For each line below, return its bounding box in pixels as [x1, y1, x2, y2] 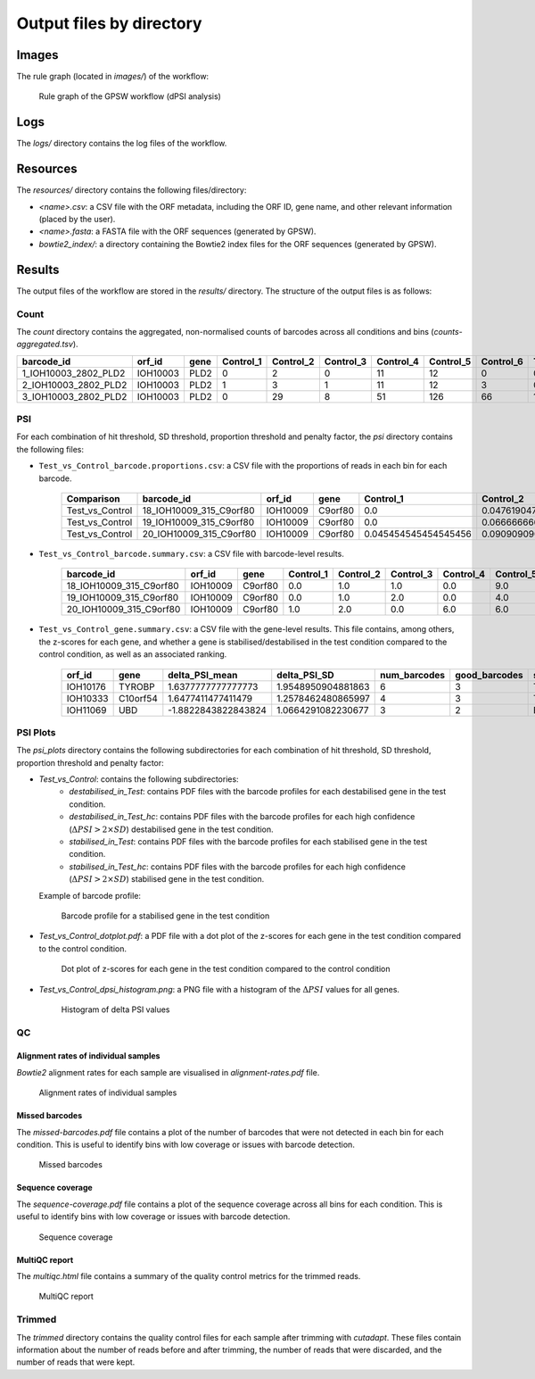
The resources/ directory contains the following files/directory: [16, 185, 247, 195]
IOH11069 [66, 703, 107, 716]
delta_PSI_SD [276, 669, 334, 681]
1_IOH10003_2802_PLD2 [21, 367, 126, 379]
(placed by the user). [38, 214, 116, 225]
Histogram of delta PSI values [61, 1004, 170, 1015]
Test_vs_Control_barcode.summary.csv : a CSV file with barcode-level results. [38, 548, 345, 559]
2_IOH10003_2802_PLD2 [21, 378, 128, 391]
